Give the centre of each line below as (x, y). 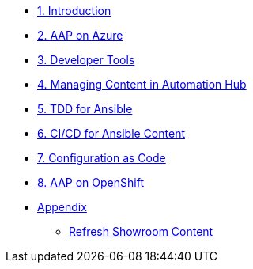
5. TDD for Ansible (85, 109)
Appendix (62, 207)
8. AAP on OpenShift (91, 182)
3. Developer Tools (86, 60)
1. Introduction (74, 11)
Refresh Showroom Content (141, 231)
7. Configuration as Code (102, 158)
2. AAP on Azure (80, 35)
